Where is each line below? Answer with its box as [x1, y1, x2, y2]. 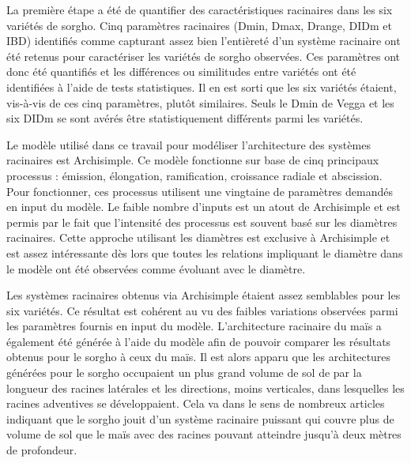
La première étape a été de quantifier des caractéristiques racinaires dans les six [6, 2, 393, 17]
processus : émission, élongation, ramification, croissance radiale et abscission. [6, 167, 383, 183]
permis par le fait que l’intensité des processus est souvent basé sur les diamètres [6, 213, 398, 230]
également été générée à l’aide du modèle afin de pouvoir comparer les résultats [6, 333, 391, 349]
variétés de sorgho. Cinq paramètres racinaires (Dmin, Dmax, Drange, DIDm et [6, 17, 393, 33]
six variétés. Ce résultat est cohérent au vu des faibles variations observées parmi [6, 302, 398, 318]
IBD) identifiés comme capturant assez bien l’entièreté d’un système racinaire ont [6, 32, 401, 49]
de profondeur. [6, 442, 77, 458]
